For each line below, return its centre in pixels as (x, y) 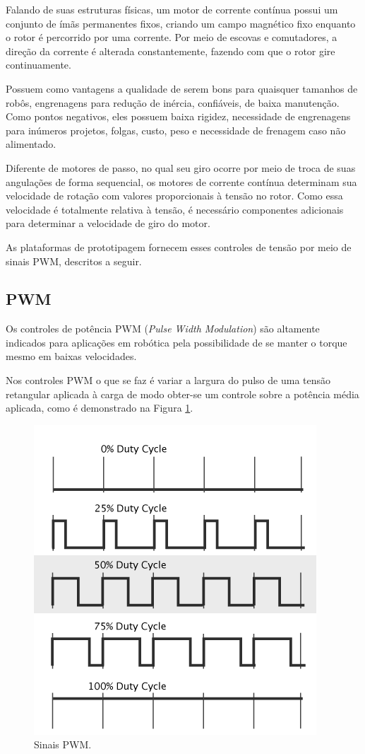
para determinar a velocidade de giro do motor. (108, 223)
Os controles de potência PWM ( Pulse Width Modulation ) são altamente (163, 329)
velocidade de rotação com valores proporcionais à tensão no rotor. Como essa (174, 196)
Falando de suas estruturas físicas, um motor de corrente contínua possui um (172, 9)
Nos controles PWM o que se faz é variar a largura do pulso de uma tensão (168, 380)
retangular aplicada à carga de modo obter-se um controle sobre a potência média (182, 394)
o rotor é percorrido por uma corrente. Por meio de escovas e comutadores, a (172, 37)
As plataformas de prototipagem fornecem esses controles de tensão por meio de (179, 246)
